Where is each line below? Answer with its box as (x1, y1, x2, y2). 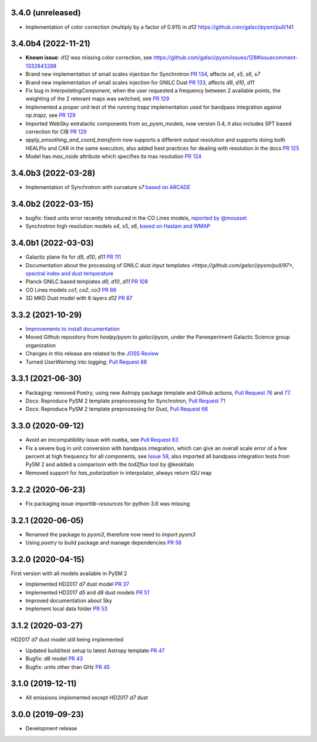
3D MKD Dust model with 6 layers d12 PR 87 (25, 294, 133, 302)
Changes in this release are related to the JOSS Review (25, 350, 159, 357)
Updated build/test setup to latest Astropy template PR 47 (25, 647, 166, 654)
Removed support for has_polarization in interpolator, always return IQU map (25, 469, 212, 476)
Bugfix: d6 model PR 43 (25, 655, 83, 662)
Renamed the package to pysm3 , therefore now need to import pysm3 (25, 531, 196, 538)
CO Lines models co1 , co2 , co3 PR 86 (25, 286, 117, 293)
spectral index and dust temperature (25, 270, 114, 277)
